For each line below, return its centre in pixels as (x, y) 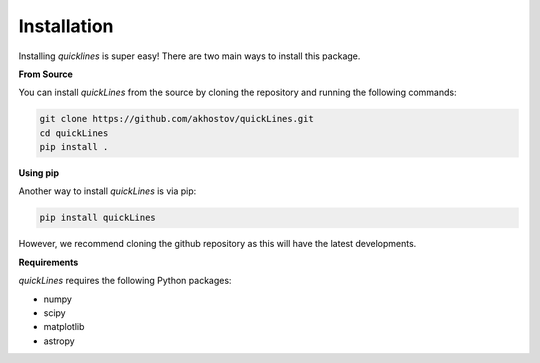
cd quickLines (74, 133)
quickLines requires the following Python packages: (125, 281)
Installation (66, 26)
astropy (59, 341)
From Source (46, 74)
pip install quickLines (98, 218)
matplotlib (64, 327)
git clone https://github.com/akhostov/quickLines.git (176, 119)
